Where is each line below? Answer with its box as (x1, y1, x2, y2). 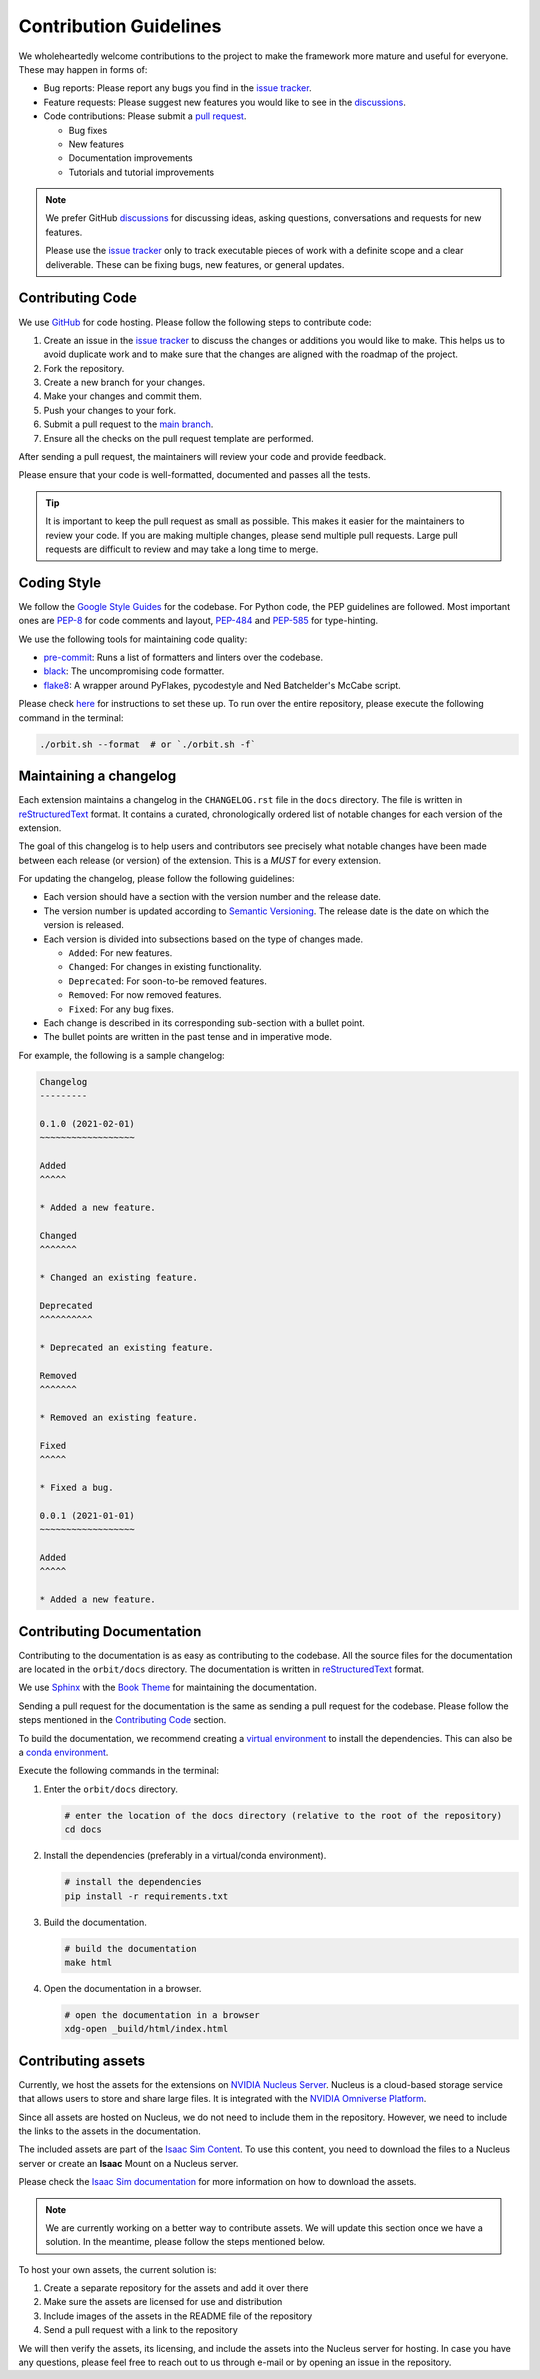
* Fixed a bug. (39, 1482, 114, 1494)
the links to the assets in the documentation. (18, 2125, 202, 2137)
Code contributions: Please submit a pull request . (43, 110, 247, 122)
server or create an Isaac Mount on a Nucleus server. (18, 2157, 239, 2169)
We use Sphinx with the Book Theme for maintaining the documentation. (18, 1681, 317, 1694)
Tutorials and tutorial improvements (68, 166, 215, 178)
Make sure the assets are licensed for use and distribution (43, 2296, 283, 2308)
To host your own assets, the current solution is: (18, 2263, 217, 2275)
